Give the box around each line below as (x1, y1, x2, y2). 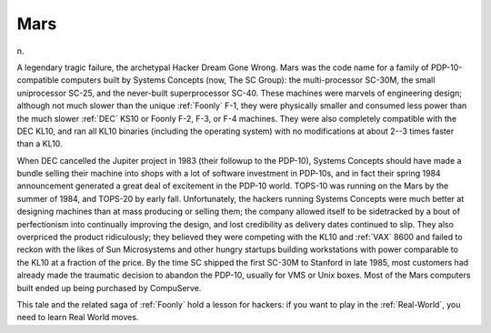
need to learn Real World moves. (16, 312, 139, 323)
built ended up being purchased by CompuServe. (16, 282, 202, 293)
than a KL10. (16, 138, 63, 149)
